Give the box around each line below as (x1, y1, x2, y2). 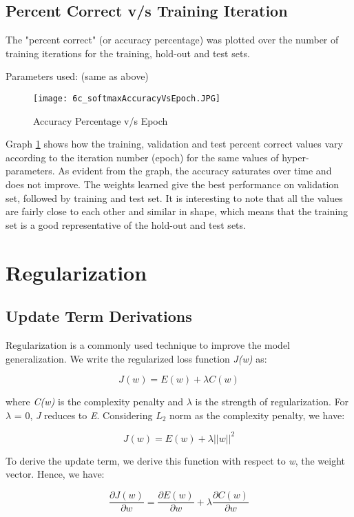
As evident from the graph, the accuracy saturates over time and (58, 163, 332, 178)
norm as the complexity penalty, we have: (169, 407, 345, 422)
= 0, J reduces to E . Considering (14, 407, 153, 422)
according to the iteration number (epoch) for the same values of (6, 150, 279, 164)
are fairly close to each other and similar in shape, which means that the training (6, 204, 348, 219)
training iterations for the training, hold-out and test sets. (6, 45, 250, 60)
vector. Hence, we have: (6, 467, 105, 481)
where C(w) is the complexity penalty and (6, 394, 184, 409)
